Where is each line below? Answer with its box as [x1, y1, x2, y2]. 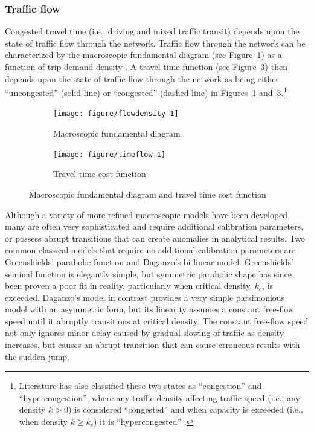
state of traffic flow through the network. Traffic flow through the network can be [5, 36, 306, 49]
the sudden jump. [5, 350, 70, 363]
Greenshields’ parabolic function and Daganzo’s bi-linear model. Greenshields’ [5, 255, 293, 268]
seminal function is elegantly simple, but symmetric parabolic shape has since [5, 267, 292, 280]
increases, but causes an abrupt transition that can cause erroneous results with [5, 338, 300, 351]
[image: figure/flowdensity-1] [53, 109, 179, 118]
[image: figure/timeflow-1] [53, 150, 166, 159]
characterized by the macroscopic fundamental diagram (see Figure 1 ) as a [5, 48, 282, 61]
